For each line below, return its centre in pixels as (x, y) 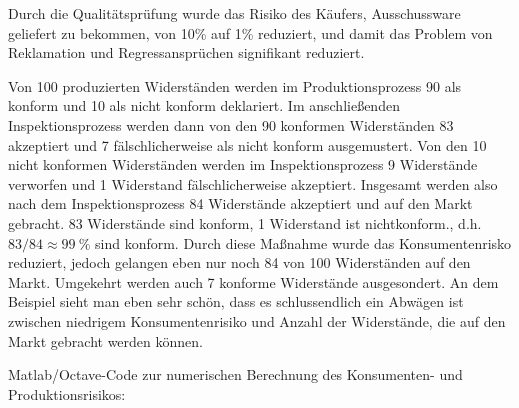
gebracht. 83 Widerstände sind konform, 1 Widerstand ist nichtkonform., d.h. (245, 222)
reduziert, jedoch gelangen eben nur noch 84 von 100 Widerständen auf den (239, 262)
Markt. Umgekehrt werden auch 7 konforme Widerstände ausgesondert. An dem (253, 281)
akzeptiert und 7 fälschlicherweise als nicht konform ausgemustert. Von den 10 (247, 144)
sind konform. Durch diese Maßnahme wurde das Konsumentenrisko (303, 242)
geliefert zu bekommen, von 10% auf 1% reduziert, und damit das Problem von (250, 32)
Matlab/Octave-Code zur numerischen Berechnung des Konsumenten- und (235, 374)
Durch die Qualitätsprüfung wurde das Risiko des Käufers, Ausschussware (234, 13)
